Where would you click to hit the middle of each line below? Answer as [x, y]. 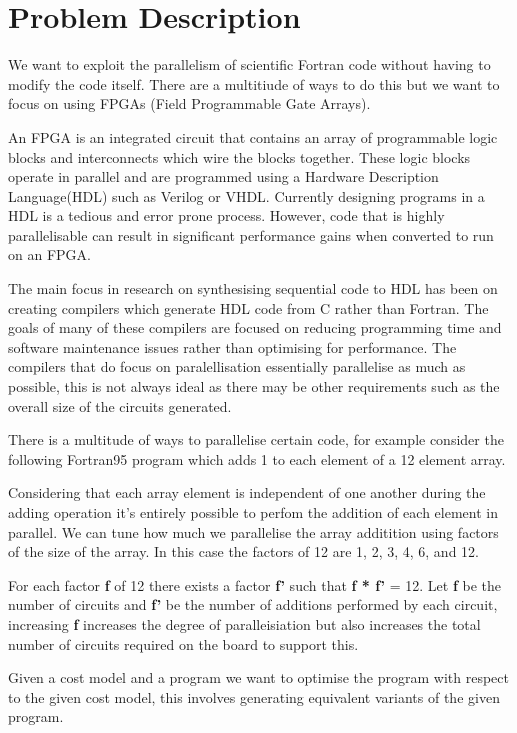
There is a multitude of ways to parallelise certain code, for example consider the [256, 439]
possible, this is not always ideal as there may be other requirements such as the [254, 386]
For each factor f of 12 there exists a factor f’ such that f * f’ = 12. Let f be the [254, 584]
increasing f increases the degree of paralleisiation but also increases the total [244, 623]
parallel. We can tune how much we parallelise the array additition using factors [253, 531]
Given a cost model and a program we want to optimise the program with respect [258, 677]
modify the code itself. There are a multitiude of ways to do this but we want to [254, 83]
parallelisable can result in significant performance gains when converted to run [251, 234]
